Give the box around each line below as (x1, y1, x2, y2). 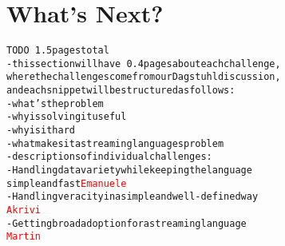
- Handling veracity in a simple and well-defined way (6, 191, 259, 203)
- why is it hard (6, 125, 75, 137)
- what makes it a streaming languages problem (6, 137, 224, 149)
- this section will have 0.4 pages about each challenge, (6, 58, 281, 69)
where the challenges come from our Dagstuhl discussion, (6, 71, 281, 83)
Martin (6, 231, 41, 243)
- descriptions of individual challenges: (6, 151, 212, 163)
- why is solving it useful (6, 111, 127, 123)
